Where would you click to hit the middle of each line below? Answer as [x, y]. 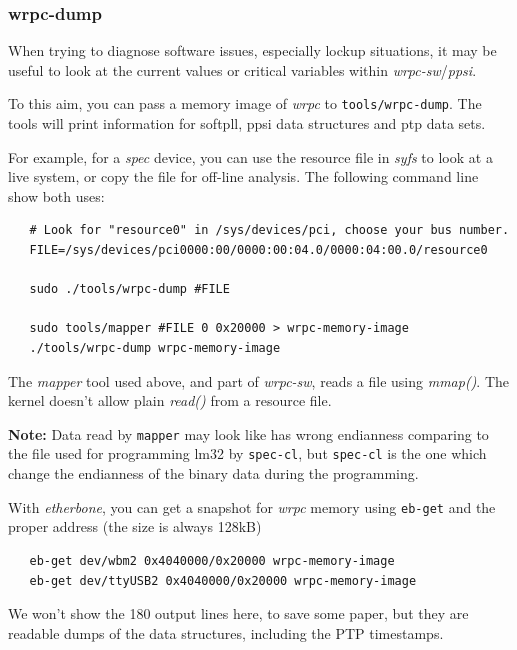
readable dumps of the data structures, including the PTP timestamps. [226, 632]
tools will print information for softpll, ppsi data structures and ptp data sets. [247, 123]
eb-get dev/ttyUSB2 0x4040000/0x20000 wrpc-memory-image [223, 580]
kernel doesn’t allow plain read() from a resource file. [170, 400]
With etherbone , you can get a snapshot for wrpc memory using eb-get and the [252, 506]
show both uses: [56, 195]
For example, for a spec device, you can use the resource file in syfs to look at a [250, 156]
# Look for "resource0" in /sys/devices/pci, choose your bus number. [269, 230]
